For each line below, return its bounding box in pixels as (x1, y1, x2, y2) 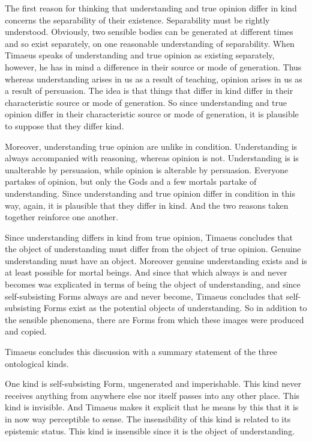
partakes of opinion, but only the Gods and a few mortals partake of (5, 175, 257, 188)
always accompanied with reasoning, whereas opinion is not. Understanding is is (5, 152, 299, 164)
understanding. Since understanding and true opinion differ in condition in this (5, 187, 295, 199)
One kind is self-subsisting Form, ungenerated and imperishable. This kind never (5, 377, 302, 390)
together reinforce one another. (5, 211, 118, 223)
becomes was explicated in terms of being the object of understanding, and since (5, 278, 301, 291)
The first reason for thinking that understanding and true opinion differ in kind (5, 2, 297, 14)
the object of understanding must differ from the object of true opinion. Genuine (5, 242, 301, 255)
